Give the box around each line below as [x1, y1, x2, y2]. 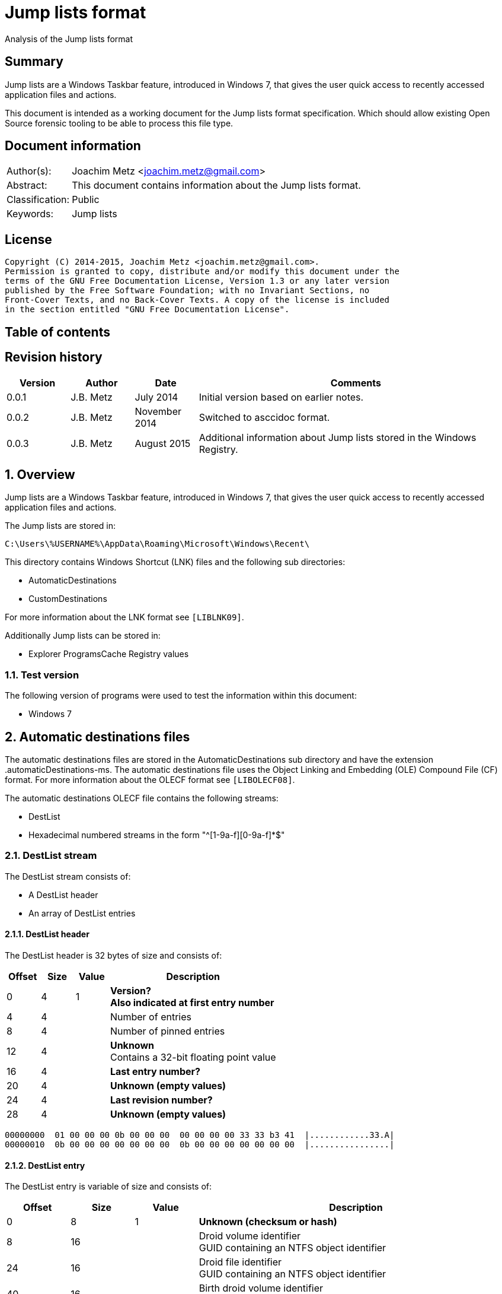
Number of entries [110, 1010, 191, 1023]
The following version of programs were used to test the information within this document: [5, 690, 357, 701]
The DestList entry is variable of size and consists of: [5, 1181, 212, 1192]
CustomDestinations [28, 594, 107, 604]
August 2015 [135, 437, 191, 449]
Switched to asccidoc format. [199, 411, 330, 423]
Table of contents [5, 324, 110, 340]
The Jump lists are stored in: [5, 521, 116, 531]
